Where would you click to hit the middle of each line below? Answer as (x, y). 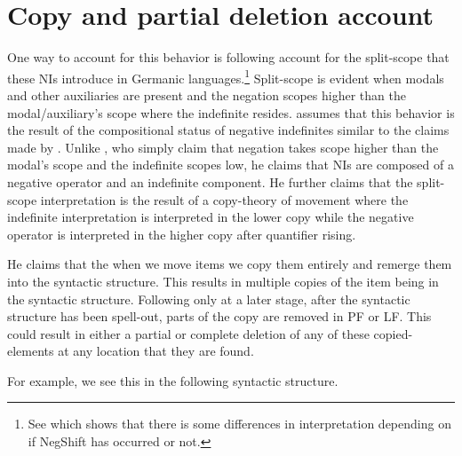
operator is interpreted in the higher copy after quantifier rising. (182, 234)
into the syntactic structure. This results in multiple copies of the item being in (223, 281)
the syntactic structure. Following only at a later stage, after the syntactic (209, 299)
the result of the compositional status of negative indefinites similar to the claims (228, 130)
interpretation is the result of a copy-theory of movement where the (224, 199)
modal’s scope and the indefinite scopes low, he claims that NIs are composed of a (231, 165)
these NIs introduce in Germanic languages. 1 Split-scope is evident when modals (226, 76)
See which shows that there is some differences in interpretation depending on (239, 424)
